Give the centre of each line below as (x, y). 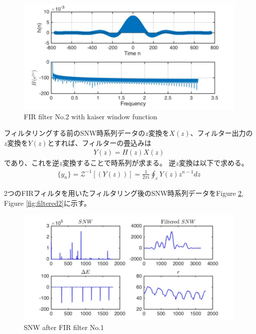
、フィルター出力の (222, 133)
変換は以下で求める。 (214, 163)
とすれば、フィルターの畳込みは (99, 142)
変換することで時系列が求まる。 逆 (119, 163)
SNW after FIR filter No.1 (64, 327)
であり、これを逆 (32, 163)
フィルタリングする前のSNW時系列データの (75, 133)
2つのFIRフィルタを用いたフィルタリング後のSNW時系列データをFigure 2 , (124, 193)
